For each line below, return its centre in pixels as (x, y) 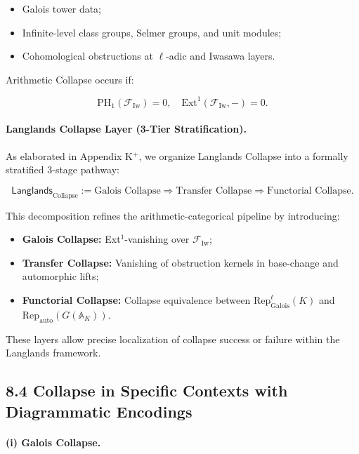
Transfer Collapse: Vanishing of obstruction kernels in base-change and (180, 262)
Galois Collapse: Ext (71, 239)
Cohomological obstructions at (87, 56)
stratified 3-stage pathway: (63, 169)
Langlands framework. (53, 353)
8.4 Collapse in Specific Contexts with (147, 390)
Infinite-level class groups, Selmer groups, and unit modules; (152, 32)
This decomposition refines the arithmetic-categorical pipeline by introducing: (173, 215)
